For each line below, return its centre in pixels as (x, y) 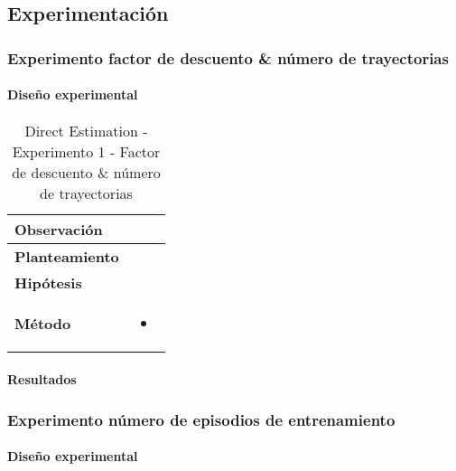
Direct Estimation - (86, 131)
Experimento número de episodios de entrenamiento (201, 419)
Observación (59, 230)
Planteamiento (67, 257)
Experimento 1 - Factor (86, 152)
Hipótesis (48, 283)
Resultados (42, 379)
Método (43, 324)
